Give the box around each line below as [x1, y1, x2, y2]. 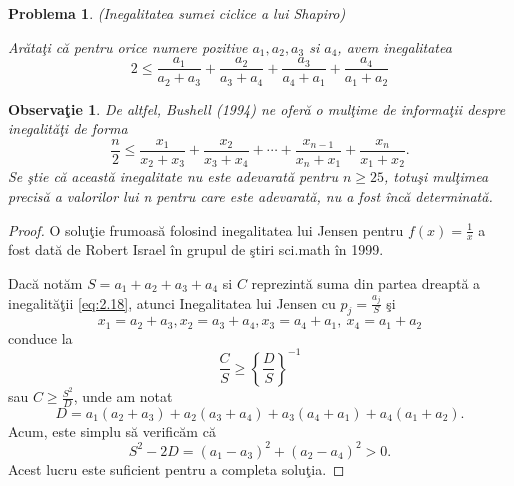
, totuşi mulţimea [383, 166, 489, 187]
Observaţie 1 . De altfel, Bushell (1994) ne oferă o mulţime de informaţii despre [8, 98, 506, 119]
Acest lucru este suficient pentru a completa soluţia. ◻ [8, 458, 345, 479]
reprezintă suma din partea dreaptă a [251, 273, 481, 294]
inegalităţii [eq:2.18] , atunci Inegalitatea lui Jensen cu [8, 292, 336, 313]
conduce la [8, 327, 73, 348]
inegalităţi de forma [8, 118, 128, 139]
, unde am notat [73, 386, 173, 407]
